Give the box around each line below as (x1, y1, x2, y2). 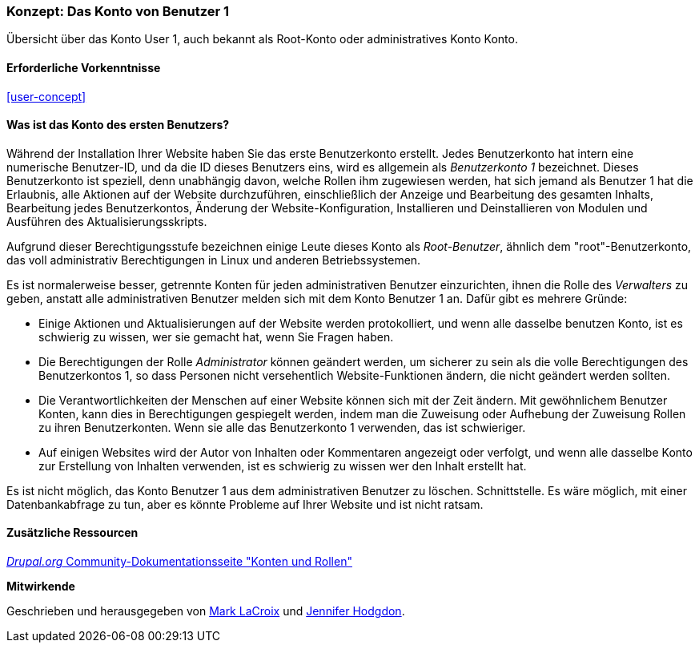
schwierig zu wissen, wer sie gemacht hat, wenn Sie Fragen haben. (38, 329, 394, 344)
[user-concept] (6, 89, 86, 103)
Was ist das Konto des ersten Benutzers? (6, 118, 230, 132)
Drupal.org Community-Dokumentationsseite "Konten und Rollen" (6, 554, 352, 569)
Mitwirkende (6, 579, 75, 594)
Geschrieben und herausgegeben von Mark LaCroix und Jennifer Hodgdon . (6, 604, 405, 619)
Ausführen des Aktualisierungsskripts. (6, 214, 207, 228)
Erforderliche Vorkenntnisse (6, 60, 161, 75)
